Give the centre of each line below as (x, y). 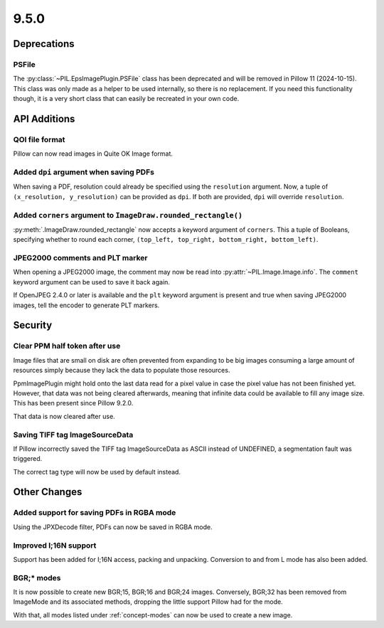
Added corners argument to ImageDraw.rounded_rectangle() (128, 215)
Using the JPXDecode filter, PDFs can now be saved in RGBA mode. (113, 527)
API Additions (44, 118)
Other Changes (48, 492)
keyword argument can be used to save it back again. (92, 282)
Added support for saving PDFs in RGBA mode (95, 513)
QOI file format (39, 139)
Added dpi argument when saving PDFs (84, 172)
